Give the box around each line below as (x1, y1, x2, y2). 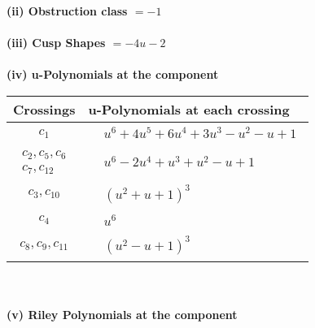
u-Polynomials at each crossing (88, 99, 290, 119)
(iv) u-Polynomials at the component (7, 66, 219, 83)
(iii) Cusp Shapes (7, 34, 106, 51)
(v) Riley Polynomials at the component (7, 306, 238, 322)
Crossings (13, 99, 76, 119)
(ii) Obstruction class (7, 2, 128, 19)
